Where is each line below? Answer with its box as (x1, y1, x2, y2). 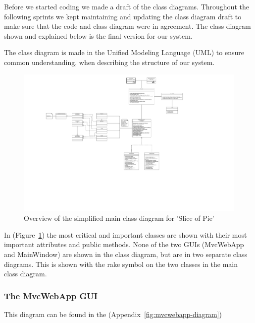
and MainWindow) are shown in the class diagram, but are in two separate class (4, 249, 247, 259)
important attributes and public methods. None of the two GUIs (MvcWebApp (4, 239, 244, 250)
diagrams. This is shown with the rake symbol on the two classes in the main (4, 258, 238, 269)
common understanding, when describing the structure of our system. (4, 57, 215, 67)
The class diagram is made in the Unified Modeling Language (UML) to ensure (4, 47, 244, 58)
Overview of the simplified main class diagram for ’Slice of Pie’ (24, 213, 214, 223)
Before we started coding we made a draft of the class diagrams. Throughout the (4, 1, 249, 11)
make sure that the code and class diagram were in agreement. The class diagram (4, 21, 251, 31)
